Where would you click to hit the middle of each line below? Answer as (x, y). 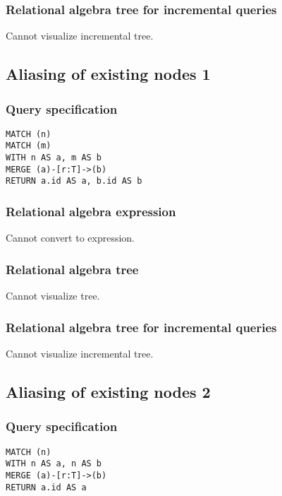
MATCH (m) (29, 146)
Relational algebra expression (91, 212)
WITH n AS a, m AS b (54, 158)
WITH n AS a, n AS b (54, 464)
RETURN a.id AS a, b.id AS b (74, 181)
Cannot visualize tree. (53, 296)
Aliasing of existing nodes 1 (108, 74)
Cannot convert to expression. (70, 238)
